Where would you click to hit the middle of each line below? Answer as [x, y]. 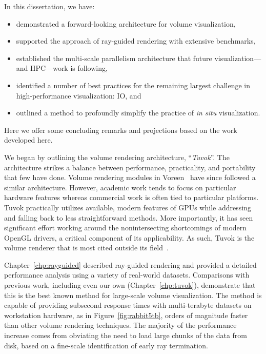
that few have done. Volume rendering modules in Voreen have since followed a [130, 177]
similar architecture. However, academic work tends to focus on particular [120, 187]
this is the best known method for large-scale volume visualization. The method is [133, 295]
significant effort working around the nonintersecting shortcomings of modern [126, 228]
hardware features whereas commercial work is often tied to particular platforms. [131, 197]
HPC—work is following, [69, 68]
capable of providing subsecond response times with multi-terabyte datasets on [128, 305]
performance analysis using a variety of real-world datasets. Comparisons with [127, 275]
